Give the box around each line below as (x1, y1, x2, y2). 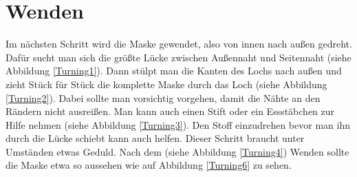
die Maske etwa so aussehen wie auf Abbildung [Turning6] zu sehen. (6, 158, 292, 172)
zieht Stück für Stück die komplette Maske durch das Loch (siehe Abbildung (6, 76, 327, 91)
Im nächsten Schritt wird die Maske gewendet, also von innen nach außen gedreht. (6, 37, 352, 51)
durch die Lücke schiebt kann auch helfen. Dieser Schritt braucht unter (6, 131, 305, 145)
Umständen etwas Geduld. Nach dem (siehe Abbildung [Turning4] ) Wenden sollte (6, 144, 349, 158)
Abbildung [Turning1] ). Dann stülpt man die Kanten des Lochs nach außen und (6, 63, 342, 78)
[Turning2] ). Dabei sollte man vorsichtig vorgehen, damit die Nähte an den (6, 90, 321, 105)
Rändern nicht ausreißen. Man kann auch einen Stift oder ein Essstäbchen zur (6, 104, 335, 118)
